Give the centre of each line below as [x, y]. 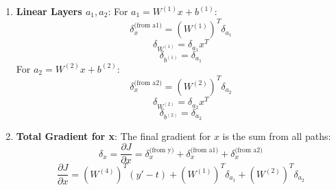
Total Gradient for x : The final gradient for [113, 135]
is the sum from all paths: [277, 135]
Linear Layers [49, 11]
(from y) [161, 151]
